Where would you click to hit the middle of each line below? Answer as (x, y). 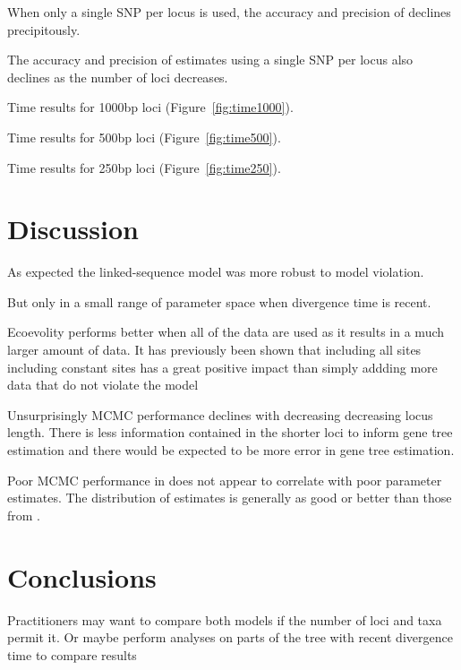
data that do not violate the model (103, 385)
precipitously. (44, 29)
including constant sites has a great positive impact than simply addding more (222, 367)
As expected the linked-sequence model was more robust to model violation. (216, 272)
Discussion (73, 229)
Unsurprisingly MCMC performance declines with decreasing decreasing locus (220, 414)
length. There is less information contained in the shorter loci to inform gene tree (230, 432)
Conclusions (82, 576)
